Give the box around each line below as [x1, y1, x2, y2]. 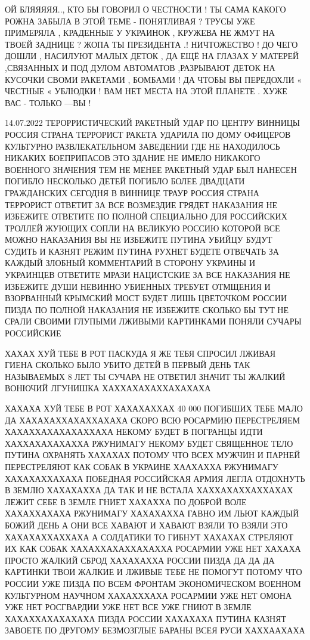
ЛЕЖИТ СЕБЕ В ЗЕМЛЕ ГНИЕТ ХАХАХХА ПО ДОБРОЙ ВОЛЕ [5, 495, 247, 508]
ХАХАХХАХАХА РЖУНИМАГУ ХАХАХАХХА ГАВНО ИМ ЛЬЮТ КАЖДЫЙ [5, 507, 299, 520]
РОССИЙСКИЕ [5, 327, 61, 339]
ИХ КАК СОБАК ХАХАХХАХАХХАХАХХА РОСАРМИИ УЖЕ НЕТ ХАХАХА [5, 542, 301, 555]
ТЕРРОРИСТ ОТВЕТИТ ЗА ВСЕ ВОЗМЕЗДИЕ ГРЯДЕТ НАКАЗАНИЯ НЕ [5, 198, 278, 211]
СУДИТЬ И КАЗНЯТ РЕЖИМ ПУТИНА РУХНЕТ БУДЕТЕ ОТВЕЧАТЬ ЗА [5, 245, 279, 257]
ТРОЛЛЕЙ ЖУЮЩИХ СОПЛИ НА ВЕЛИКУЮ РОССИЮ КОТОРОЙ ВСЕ [5, 221, 280, 234]
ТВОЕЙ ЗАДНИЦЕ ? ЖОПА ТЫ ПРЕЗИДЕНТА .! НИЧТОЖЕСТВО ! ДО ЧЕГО [5, 38, 298, 50]
